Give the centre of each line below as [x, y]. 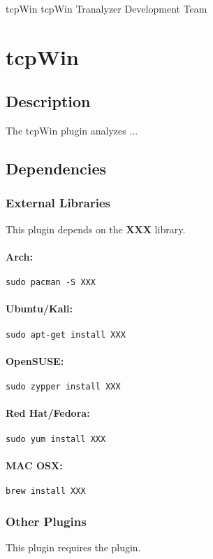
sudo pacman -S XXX [51, 283]
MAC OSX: [34, 465]
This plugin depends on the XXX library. [96, 229]
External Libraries [58, 203]
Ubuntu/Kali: [39, 309]
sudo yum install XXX [56, 439]
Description [48, 101]
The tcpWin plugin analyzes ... [72, 131]
